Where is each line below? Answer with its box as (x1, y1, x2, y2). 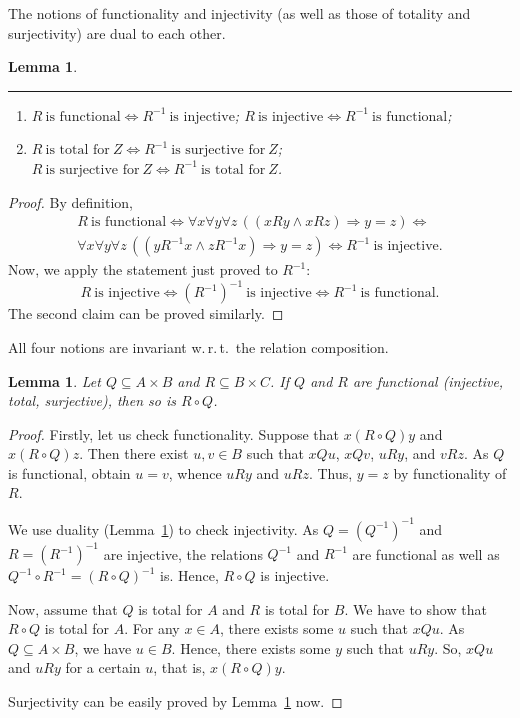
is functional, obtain (8, 462, 131, 483)
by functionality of (393, 462, 507, 483)
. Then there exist (79, 443, 189, 464)
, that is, (153, 657, 206, 678)
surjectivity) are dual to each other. (8, 22, 226, 43)
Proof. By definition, (8, 191, 133, 212)
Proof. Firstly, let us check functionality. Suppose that (8, 423, 340, 444)
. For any (124, 618, 180, 639)
